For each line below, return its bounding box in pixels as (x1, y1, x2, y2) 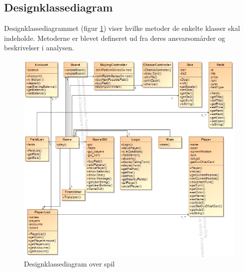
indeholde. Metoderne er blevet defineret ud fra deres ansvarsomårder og (4, 32, 225, 43)
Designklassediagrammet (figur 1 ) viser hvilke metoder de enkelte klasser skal (4, 23, 240, 33)
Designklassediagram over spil (24, 259, 115, 269)
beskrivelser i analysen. (4, 42, 74, 53)
